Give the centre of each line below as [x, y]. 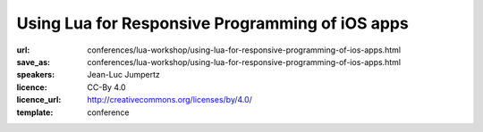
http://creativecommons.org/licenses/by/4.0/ [169, 100]
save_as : [34, 62]
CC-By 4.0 [106, 87]
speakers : [36, 75]
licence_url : [39, 100]
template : [35, 112]
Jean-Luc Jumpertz [124, 75]
